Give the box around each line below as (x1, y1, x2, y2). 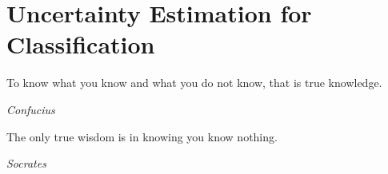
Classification (6, 28, 155, 61)
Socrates (6, 155, 46, 172)
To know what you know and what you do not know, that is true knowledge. (6, 74, 382, 91)
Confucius (6, 101, 55, 117)
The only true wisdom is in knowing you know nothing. (6, 128, 278, 144)
